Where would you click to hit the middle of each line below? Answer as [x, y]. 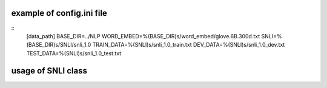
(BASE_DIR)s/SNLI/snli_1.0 [59, 45]
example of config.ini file [59, 13]
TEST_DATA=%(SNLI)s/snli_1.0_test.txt [74, 53]
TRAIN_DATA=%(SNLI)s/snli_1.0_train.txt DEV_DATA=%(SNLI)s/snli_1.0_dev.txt [189, 45]
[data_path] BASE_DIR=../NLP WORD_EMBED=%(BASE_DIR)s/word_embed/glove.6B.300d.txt [143, 36]
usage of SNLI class [49, 71]
